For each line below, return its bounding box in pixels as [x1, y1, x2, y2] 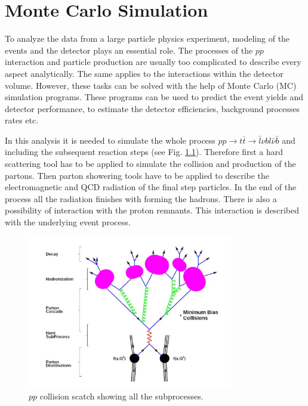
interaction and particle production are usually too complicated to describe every [5, 55, 301, 68]
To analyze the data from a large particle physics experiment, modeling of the [5, 32, 290, 45]
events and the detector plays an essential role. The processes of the [5, 44, 253, 56]
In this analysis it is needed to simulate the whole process [5, 134, 215, 146]
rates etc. [5, 114, 39, 126]
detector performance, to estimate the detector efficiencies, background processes [5, 102, 300, 114]
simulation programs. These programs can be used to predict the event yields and [5, 91, 303, 103]
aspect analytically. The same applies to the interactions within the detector [5, 67, 284, 79]
